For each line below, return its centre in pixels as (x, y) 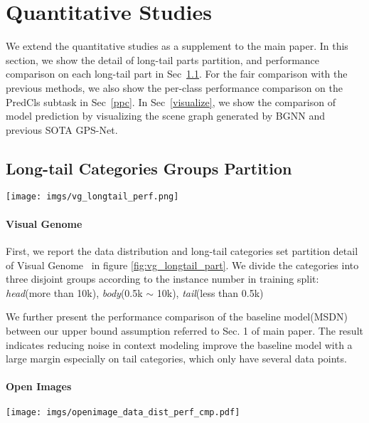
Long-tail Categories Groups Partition (149, 168)
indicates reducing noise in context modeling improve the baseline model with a (179, 344)
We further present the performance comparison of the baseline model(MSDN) (177, 317)
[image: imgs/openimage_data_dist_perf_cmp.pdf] (123, 413)
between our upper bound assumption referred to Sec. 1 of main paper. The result (184, 330)
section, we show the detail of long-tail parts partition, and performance (163, 59)
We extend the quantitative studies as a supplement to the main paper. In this (177, 46)
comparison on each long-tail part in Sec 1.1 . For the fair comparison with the (177, 74)
